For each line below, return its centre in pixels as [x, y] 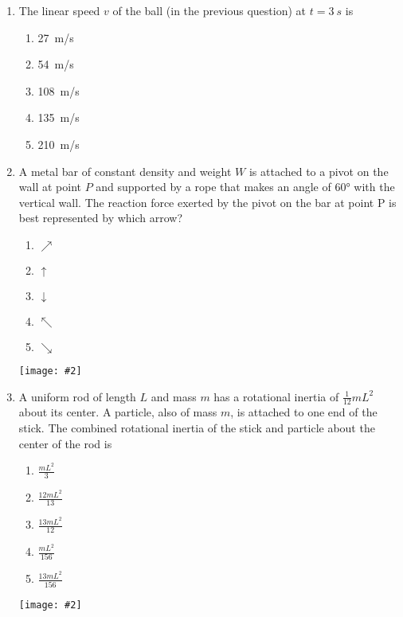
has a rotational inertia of [276, 396]
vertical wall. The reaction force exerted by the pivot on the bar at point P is [207, 202]
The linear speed [59, 10]
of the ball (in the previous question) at [209, 10]
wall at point [50, 187]
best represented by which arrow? [101, 218]
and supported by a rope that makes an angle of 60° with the [245, 187]
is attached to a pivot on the [319, 171]
